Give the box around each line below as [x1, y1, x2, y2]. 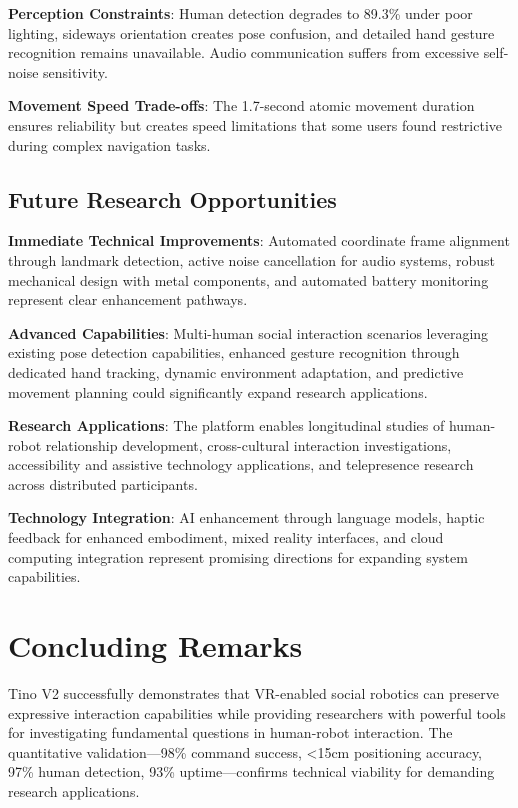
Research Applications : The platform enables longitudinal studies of [8, 415, 445, 436]
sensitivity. [43, 61, 108, 82]
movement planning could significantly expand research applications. [8, 381, 428, 402]
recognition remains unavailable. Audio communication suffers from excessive [8, 42, 480, 63]
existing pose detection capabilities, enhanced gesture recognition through [8, 342, 460, 363]
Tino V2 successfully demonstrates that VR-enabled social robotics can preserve [8, 682, 499, 703]
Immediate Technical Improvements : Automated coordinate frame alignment [8, 230, 510, 251]
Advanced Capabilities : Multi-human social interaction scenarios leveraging [8, 322, 489, 343]
